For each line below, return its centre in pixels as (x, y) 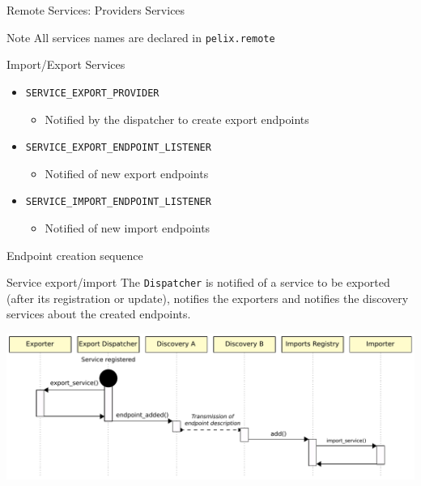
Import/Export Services (66, 64)
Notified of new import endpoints (128, 228)
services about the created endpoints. (99, 314)
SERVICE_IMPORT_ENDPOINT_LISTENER (118, 202)
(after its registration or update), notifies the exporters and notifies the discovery (208, 298)
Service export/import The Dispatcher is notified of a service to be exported (198, 282)
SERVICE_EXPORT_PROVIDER (92, 93)
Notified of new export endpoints (127, 173)
